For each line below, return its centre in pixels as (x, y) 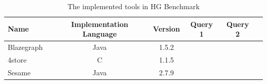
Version (166, 29)
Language (100, 34)
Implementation (100, 24)
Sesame (19, 72)
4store (17, 59)
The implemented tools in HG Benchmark (133, 6)
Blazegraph (25, 47)
